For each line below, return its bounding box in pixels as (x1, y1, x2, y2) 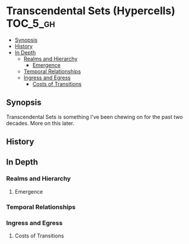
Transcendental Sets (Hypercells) (6, 4, 176, 18)
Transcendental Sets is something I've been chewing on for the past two (6, 113, 183, 120)
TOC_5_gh (6, 17, 55, 30)
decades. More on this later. (6, 120, 75, 127)
